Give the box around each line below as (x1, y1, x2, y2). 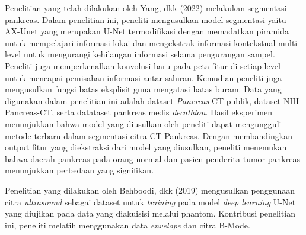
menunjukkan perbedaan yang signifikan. (5, 164, 154, 176)
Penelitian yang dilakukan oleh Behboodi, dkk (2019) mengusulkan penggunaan (5, 184, 295, 196)
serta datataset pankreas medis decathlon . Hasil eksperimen (56, 106, 272, 118)
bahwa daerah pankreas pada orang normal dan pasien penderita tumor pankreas (5, 152, 300, 165)
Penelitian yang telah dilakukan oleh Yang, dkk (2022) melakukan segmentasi (5, 2, 287, 14)
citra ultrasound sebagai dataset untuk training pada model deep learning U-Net (5, 195, 296, 208)
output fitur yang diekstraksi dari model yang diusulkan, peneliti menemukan (5, 141, 287, 153)
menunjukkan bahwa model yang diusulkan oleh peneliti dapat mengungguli (5, 117, 282, 130)
